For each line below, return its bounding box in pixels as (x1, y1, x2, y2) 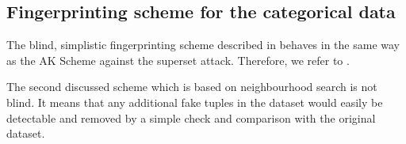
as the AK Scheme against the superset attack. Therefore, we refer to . (6, 51, 350, 68)
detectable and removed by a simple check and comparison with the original (6, 109, 376, 126)
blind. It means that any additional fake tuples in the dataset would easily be (6, 93, 383, 110)
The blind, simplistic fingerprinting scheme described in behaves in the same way (6, 36, 400, 53)
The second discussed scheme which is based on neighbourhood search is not (6, 78, 377, 95)
